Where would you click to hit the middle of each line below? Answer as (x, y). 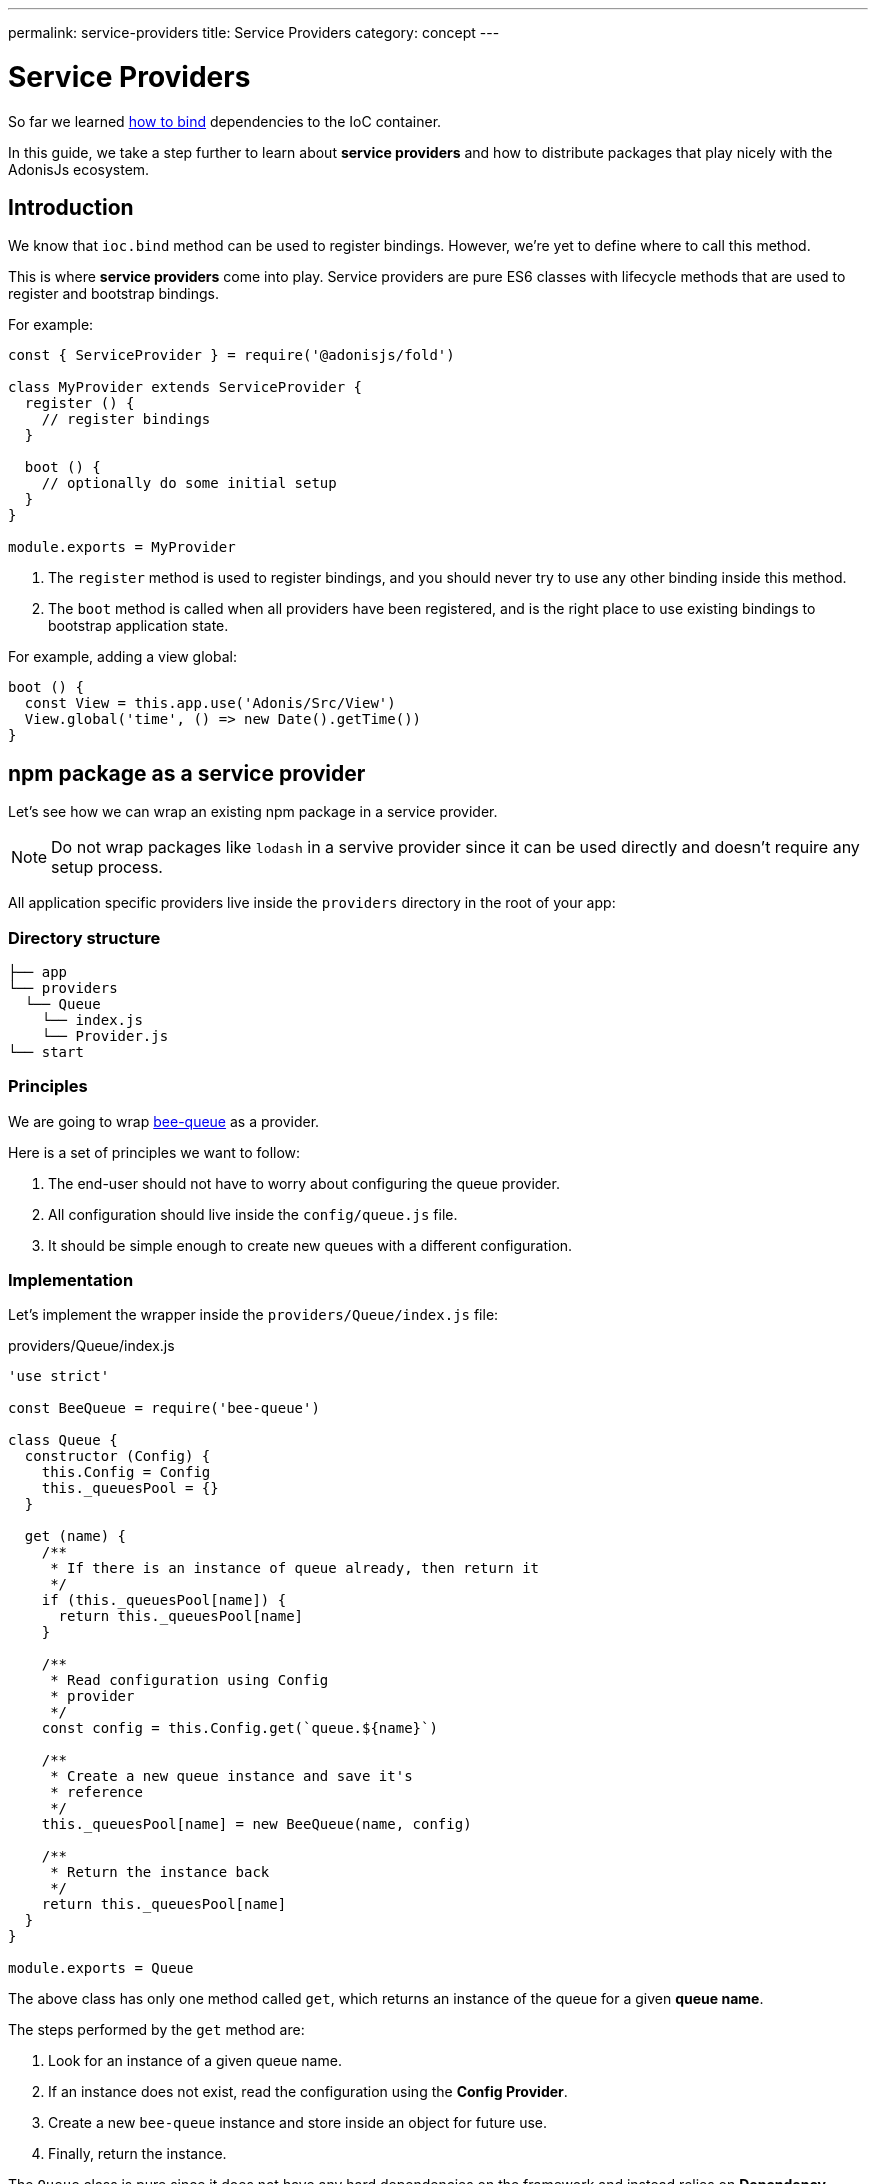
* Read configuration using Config (189, 1680)
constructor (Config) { (117, 1456)
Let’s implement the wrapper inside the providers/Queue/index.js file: (253, 1315)
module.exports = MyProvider (122, 547)
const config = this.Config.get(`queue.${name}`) (239, 1728)
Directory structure (84, 937)
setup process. (107, 867)
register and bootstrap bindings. (113, 294)
